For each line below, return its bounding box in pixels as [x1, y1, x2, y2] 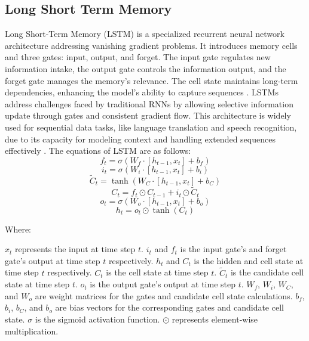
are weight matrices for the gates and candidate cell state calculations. [35, 289, 293, 302]
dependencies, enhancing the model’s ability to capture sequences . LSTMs [5, 86, 279, 98]
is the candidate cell [230, 266, 304, 278]
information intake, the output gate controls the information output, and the [5, 62, 286, 75]
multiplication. [5, 324, 59, 337]
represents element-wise [172, 313, 258, 325]
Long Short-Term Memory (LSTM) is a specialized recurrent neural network [5, 27, 284, 40]
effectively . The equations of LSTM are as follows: [5, 144, 191, 157]
